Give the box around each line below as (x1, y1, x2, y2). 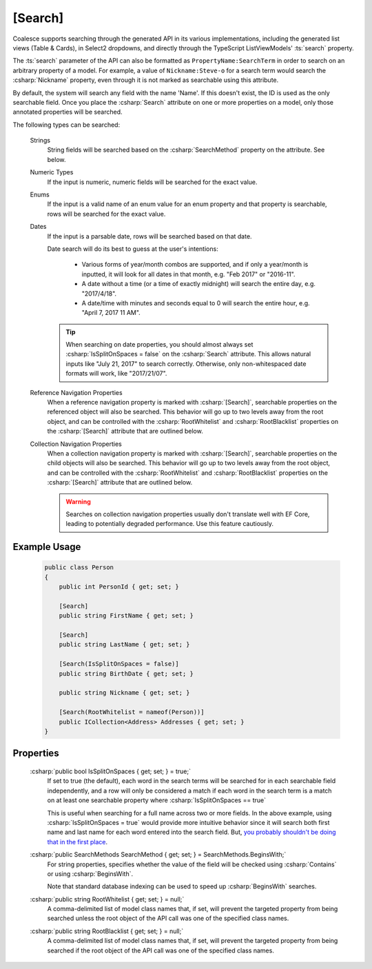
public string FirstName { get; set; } (59, 612, 194, 620)
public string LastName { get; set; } (59, 641, 190, 649)
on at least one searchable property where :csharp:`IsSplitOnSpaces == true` (47, 796, 267, 804)
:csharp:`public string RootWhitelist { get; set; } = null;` (30, 895, 185, 903)
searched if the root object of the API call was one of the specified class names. (47, 946, 275, 955)
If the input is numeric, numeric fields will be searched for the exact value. (47, 178, 258, 186)
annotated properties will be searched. (12, 108, 123, 116)
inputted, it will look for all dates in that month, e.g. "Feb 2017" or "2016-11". (81, 269, 296, 278)
